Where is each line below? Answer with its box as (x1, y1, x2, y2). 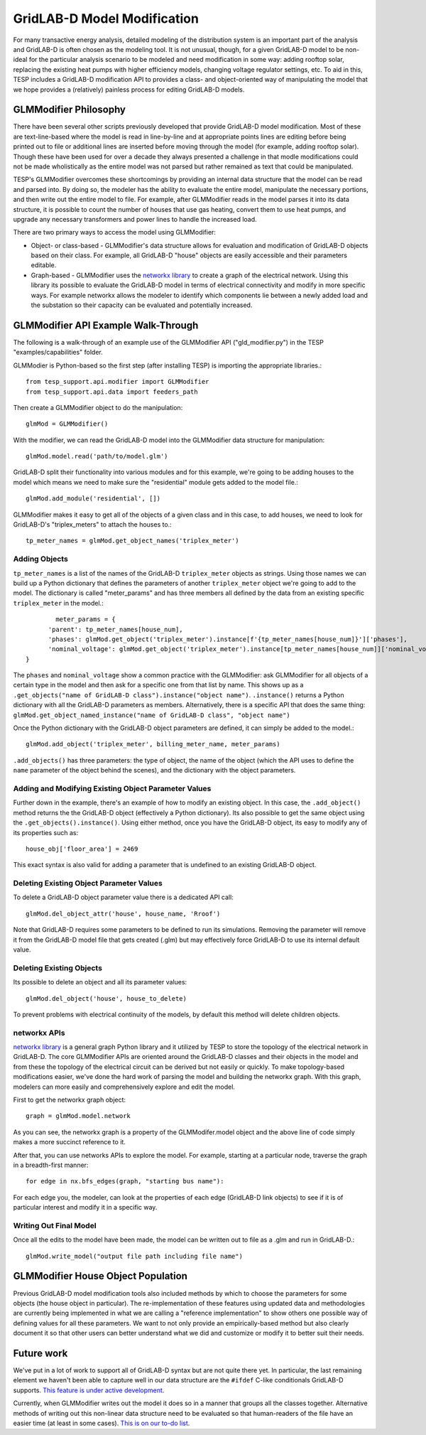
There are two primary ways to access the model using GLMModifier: (13, 228, 217, 237)
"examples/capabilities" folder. (13, 348, 103, 357)
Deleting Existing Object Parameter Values (13, 878, 163, 888)
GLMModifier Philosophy (13, 104, 126, 116)
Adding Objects (13, 554, 69, 564)
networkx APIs (13, 1028, 65, 1038)
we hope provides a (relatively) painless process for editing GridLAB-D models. (13, 85, 245, 94)
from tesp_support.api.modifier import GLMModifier (26, 377, 209, 386)
